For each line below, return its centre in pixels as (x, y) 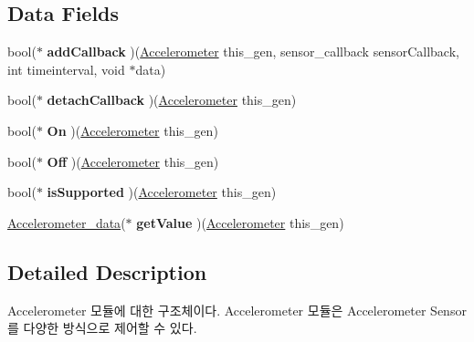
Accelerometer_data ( (67, 222)
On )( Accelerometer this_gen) (132, 130)
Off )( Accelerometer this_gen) (133, 161)
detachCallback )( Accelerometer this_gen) (172, 100)
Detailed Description (107, 271)
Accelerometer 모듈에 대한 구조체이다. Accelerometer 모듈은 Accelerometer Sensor (237, 310)
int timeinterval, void (66, 69)
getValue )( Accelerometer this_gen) (240, 222)
